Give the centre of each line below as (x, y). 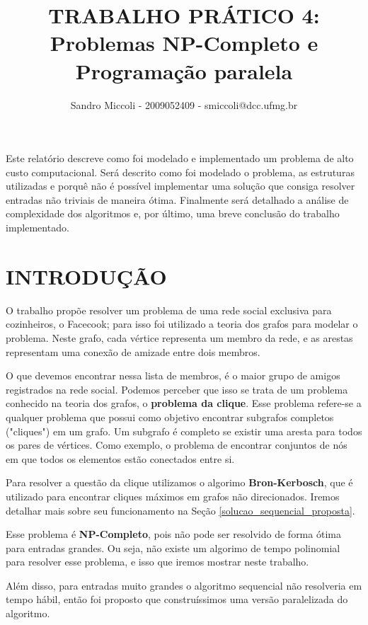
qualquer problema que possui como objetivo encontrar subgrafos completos (170, 417)
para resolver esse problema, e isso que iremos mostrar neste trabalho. (157, 562)
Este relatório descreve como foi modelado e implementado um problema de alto (180, 158)
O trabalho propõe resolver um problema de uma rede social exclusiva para (169, 310)
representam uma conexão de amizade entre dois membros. (133, 351)
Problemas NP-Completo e (184, 43)
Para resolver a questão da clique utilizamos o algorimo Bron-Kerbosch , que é (179, 482)
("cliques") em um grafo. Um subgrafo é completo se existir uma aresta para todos (184, 431)
